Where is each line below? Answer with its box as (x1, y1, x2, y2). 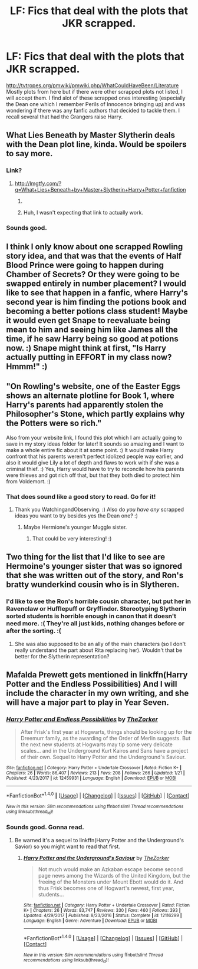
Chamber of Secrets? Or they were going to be (6, 269, 180, 279)
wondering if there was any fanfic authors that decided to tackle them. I (6, 107, 180, 114)
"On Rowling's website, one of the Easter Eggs (6, 381, 181, 391)
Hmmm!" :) (6, 361, 48, 371)
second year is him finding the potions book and (6, 296, 187, 307)
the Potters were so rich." (6, 418, 102, 429)
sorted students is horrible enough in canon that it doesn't (6, 612, 177, 620)
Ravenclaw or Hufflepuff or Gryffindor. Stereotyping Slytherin (6, 605, 187, 613)
